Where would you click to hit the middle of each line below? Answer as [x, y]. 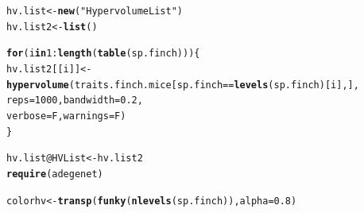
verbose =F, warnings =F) [66, 116]
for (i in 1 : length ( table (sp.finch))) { [103, 54]
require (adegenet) [55, 174]
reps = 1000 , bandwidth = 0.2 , [75, 101]
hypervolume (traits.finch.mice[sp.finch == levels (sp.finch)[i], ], [183, 85]
